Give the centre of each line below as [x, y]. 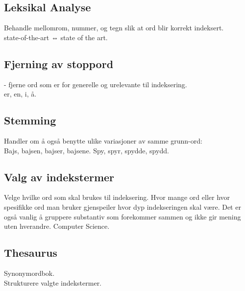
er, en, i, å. [20, 94]
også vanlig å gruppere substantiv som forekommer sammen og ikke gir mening [122, 216]
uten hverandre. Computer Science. [57, 226]
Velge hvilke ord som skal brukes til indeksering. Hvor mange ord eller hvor [117, 197]
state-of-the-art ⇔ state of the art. [56, 37]
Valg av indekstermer [59, 177]
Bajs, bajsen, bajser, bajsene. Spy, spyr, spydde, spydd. [86, 150]
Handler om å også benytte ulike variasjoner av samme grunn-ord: [103, 140]
